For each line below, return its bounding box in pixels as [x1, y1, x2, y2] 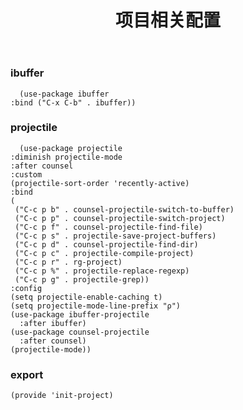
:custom [10, 169, 43, 180]
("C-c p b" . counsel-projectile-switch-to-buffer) [14, 204, 235, 215]
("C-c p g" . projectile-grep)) [14, 274, 150, 285]
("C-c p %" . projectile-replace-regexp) [14, 266, 190, 276]
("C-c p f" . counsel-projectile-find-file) [14, 222, 203, 232]
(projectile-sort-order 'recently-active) [10, 178, 190, 188]
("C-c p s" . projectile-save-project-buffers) [14, 231, 217, 241]
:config [10, 283, 43, 293]
